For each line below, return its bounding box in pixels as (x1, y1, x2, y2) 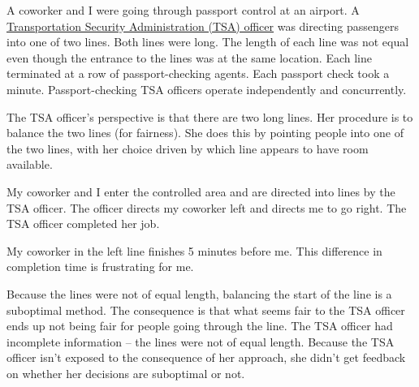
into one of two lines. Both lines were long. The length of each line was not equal (6, 33, 409, 50)
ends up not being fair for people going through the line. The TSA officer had (6, 317, 393, 334)
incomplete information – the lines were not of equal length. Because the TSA (6, 333, 395, 350)
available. (6, 156, 53, 173)
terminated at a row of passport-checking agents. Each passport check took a (6, 65, 390, 82)
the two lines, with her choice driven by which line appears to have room (6, 140, 369, 157)
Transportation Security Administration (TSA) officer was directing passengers (6, 17, 399, 34)
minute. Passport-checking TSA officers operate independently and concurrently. (6, 80, 407, 97)
